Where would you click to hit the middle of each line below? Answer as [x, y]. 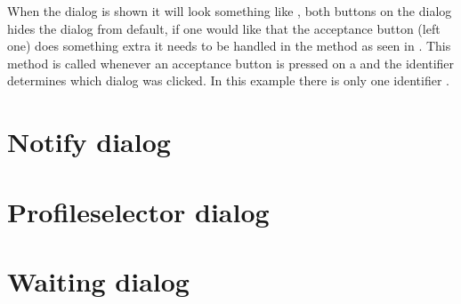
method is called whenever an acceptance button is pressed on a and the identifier [231, 63]
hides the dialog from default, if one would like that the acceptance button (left [224, 28]
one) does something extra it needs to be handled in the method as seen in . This [229, 46]
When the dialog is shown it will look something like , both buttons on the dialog [230, 11]
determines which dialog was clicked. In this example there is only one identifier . [228, 80]
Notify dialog [89, 142]
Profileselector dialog [138, 211]
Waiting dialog [98, 280]
